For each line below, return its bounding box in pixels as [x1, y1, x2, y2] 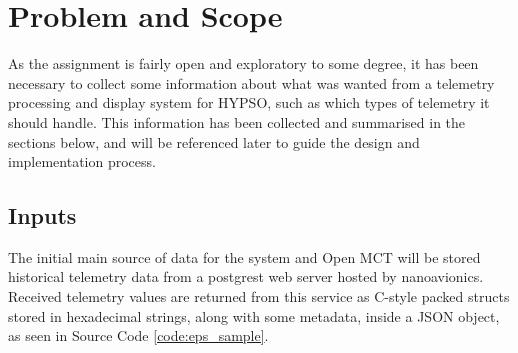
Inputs [8, 200, 77, 231]
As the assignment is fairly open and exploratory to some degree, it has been [8, 53, 479, 74]
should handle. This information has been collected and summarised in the [8, 111, 466, 132]
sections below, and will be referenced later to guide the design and [8, 131, 420, 152]
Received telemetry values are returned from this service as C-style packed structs [8, 286, 510, 307]
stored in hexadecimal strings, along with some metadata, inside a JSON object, [8, 305, 500, 326]
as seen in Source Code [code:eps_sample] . [8, 325, 269, 346]
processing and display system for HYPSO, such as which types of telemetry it [8, 92, 490, 113]
